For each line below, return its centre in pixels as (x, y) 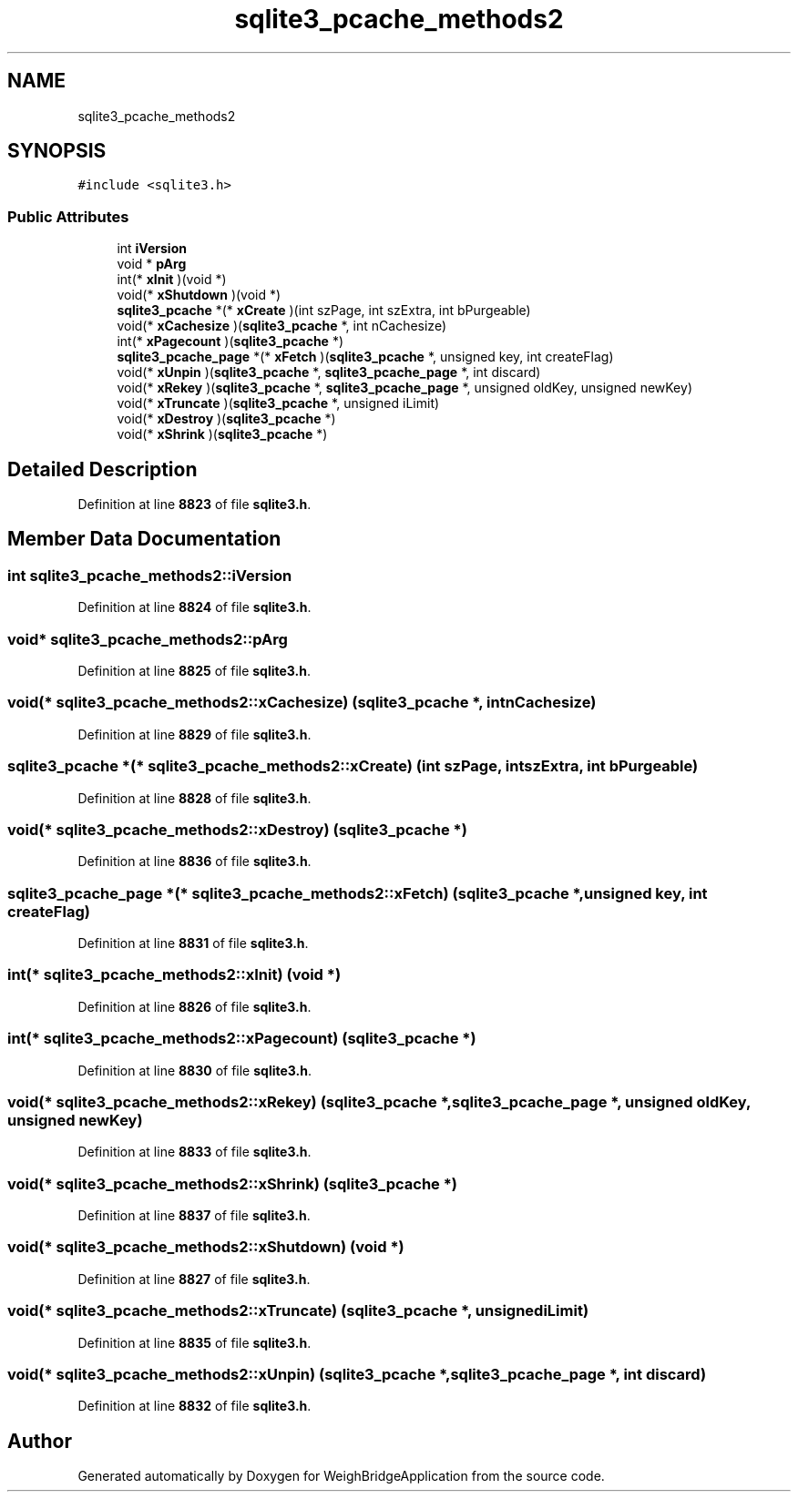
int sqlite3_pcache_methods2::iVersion (150, 575)
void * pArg (152, 264)
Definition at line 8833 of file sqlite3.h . (194, 1152)
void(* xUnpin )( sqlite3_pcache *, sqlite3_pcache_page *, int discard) (329, 372)
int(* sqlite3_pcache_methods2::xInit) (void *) (174, 975)
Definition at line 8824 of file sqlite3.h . (194, 607)
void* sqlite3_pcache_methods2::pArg (148, 639)
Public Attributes (68, 216)
